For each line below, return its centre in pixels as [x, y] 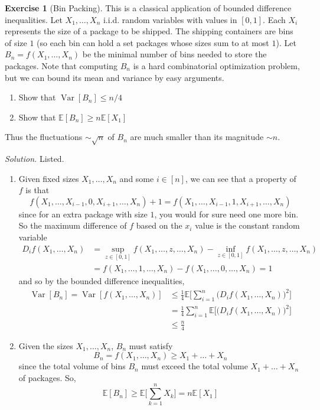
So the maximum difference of [73, 225]
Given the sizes [46, 345]
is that [37, 190]
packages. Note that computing [61, 65]
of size [16, 42]
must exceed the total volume [195, 366]
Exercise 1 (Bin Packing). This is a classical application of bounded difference [148, 8]
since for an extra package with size [83, 214]
